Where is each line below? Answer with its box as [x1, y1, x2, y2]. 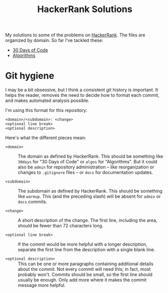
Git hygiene [5, 70, 54, 82]
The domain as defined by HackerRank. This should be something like [18, 153, 163, 159]
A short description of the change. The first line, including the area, [18, 217, 157, 223]
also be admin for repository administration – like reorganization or [18, 164, 155, 170]
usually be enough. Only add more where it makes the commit [18, 277, 147, 283]
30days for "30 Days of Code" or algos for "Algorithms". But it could [18, 159, 157, 165]
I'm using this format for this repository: [5, 107, 88, 113]
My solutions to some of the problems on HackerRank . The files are [5, 32, 145, 38]
